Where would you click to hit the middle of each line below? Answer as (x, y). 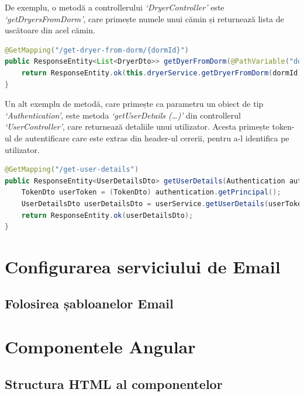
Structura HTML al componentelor (114, 383)
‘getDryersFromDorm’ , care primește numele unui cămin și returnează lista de (144, 18)
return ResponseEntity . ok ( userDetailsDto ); (107, 215)
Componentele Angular (100, 347)
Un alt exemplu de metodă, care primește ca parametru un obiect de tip (134, 104)
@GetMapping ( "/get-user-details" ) (72, 170)
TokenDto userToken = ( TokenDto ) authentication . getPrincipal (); (151, 192)
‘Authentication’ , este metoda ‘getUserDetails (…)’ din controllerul (123, 115)
